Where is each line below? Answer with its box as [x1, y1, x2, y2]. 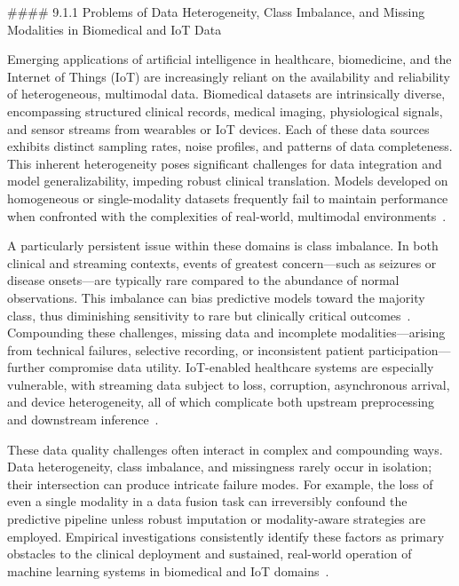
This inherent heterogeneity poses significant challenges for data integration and [7, 154, 442, 172]
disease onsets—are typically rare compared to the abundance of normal [7, 271, 400, 289]
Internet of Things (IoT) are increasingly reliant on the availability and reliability [7, 67, 450, 85]
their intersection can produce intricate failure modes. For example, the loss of [7, 474, 433, 493]
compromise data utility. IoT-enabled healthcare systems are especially [49, 358, 434, 376]
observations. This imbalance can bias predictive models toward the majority [7, 288, 425, 306]
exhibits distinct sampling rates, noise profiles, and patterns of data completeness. [7, 137, 453, 155]
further [7, 358, 45, 376]
